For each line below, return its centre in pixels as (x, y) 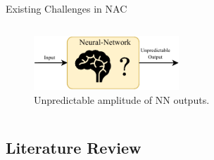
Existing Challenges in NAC (67, 8)
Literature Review (74, 147)
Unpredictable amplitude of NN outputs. (122, 99)
